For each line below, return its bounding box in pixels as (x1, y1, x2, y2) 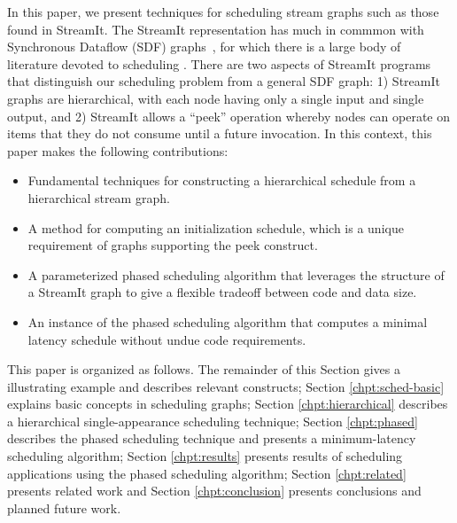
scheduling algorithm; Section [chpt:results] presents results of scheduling (7, 447, 403, 465)
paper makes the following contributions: (7, 141, 228, 160)
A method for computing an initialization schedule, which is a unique (27, 218, 404, 237)
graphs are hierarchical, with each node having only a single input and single (7, 89, 424, 107)
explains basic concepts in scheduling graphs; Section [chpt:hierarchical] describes (7, 394, 448, 413)
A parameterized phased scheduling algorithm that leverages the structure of (27, 265, 445, 284)
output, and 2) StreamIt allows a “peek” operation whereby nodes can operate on (7, 106, 451, 125)
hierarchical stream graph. (27, 188, 170, 207)
